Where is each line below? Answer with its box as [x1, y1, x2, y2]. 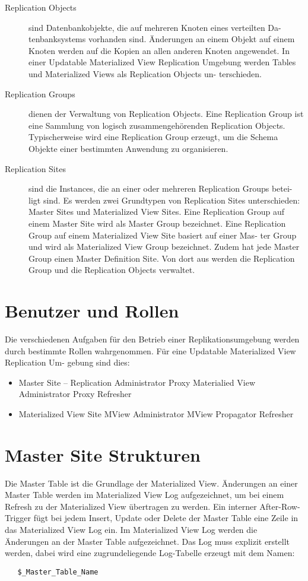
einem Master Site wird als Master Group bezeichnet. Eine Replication [28, 217, 286, 229]
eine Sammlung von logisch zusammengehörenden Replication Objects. [28, 119, 285, 131]
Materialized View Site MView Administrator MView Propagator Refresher [18, 407, 294, 420]
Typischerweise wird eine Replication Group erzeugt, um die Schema [28, 131, 278, 143]
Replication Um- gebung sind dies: [5, 356, 130, 369]
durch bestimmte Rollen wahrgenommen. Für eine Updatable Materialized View [5, 344, 296, 357]
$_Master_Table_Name [17, 567, 99, 576]
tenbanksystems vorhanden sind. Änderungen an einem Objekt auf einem [28, 33, 295, 45]
